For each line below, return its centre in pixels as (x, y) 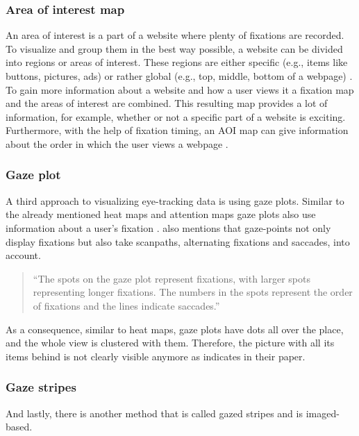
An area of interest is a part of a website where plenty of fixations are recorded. (175, 35)
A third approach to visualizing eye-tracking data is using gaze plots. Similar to (175, 200)
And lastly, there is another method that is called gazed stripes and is (154, 413)
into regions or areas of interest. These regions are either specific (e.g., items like (177, 62)
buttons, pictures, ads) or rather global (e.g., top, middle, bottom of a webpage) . (179, 76)
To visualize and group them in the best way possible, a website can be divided (174, 48)
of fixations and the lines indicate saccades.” (126, 305)
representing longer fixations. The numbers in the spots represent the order (193, 292)
